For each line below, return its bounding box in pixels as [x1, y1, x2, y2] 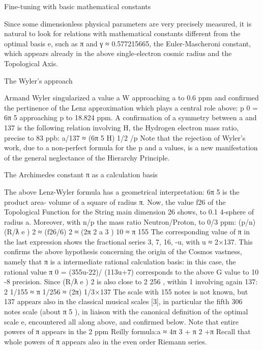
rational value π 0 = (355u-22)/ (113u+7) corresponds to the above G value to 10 [4, 266, 259, 277]
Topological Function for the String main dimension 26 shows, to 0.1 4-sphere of [4, 206, 254, 217]
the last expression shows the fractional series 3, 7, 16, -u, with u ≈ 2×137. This [4, 236, 253, 247]
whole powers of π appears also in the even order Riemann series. [4, 336, 207, 346]
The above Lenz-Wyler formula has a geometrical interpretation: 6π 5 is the [4, 186, 240, 197]
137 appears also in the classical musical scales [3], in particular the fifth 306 [4, 296, 243, 307]
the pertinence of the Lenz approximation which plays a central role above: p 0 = [4, 102, 258, 113]
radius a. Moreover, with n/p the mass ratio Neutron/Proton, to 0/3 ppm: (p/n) [4, 216, 256, 227]
